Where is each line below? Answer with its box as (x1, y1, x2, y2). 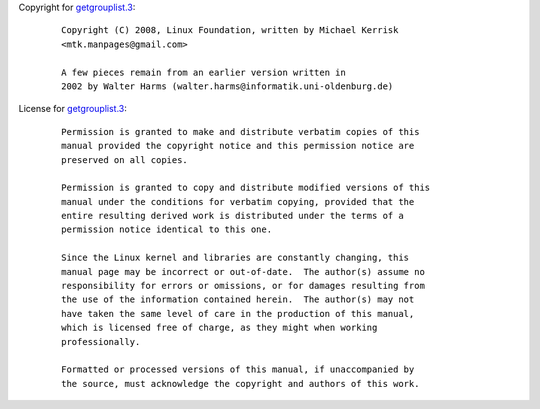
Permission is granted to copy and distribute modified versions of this (61, 182, 431, 194)
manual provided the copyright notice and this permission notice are (61, 140, 415, 152)
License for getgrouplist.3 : (18, 103, 127, 115)
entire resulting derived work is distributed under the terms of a (61, 210, 404, 222)
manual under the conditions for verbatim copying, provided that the (61, 196, 415, 207)
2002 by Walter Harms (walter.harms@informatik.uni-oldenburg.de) (61, 80, 394, 92)
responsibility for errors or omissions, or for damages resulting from (61, 280, 425, 292)
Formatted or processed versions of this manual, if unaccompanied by (61, 364, 415, 375)
